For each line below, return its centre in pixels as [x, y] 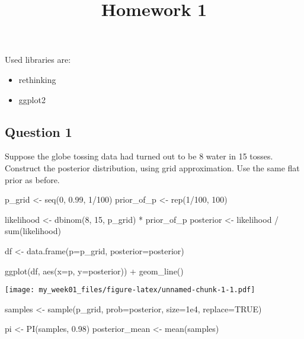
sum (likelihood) [33, 231]
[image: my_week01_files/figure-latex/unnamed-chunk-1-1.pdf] [130, 290]
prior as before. [32, 179]
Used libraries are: [38, 60]
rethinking [37, 79]
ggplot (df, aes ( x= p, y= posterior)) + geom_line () [94, 271]
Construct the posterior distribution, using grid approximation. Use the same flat [152, 167]
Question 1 [39, 131]
